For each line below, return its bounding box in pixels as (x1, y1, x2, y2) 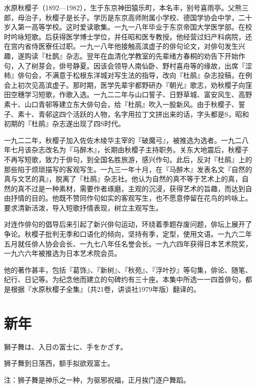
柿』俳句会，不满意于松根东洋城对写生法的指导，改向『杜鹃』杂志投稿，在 (4, 70, 245, 80)
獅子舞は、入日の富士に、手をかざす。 (4, 341, 128, 352)
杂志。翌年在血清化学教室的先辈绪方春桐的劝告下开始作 (65, 50, 245, 61)
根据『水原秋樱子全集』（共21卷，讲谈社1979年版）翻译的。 (10, 284, 200, 294)
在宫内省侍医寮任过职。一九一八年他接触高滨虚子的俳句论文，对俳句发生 (4, 41, 238, 51)
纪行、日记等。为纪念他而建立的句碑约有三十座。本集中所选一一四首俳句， (4, 274, 245, 284)
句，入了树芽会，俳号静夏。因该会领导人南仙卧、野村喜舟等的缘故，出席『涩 (4, 60, 252, 71)
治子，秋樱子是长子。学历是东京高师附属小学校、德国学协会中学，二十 (24, 12, 252, 22)
